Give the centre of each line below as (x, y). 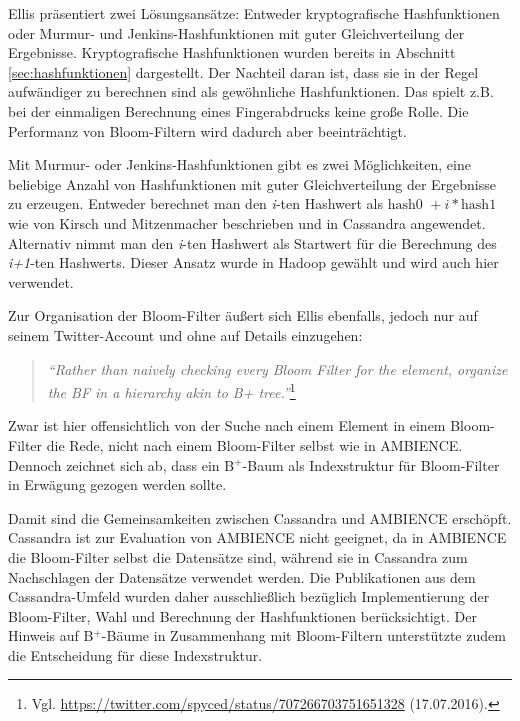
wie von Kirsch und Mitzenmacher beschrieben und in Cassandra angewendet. (247, 222)
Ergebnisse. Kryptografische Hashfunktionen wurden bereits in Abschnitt (232, 52)
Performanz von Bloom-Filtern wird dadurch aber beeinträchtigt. (207, 130)
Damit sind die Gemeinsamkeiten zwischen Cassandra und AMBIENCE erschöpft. (260, 517)
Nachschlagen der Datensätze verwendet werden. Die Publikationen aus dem (242, 576)
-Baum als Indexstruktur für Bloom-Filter (371, 464)
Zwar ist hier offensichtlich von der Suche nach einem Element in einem (227, 425)
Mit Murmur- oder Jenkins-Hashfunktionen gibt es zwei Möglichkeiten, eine (239, 164)
